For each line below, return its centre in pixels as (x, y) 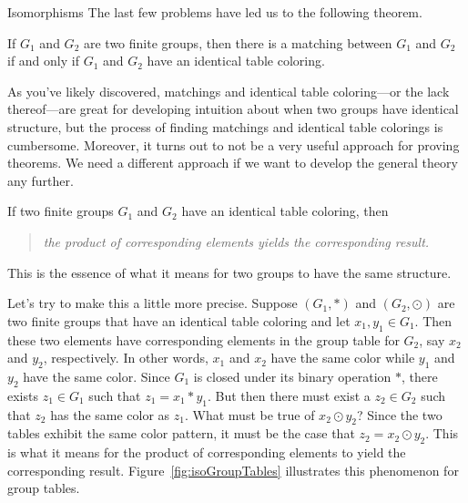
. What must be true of (249, 414)
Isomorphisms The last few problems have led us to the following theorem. (215, 12)
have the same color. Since (97, 376)
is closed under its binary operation (292, 376)
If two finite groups (61, 211)
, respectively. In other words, (126, 358)
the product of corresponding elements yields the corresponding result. (236, 241)
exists (23, 395)
